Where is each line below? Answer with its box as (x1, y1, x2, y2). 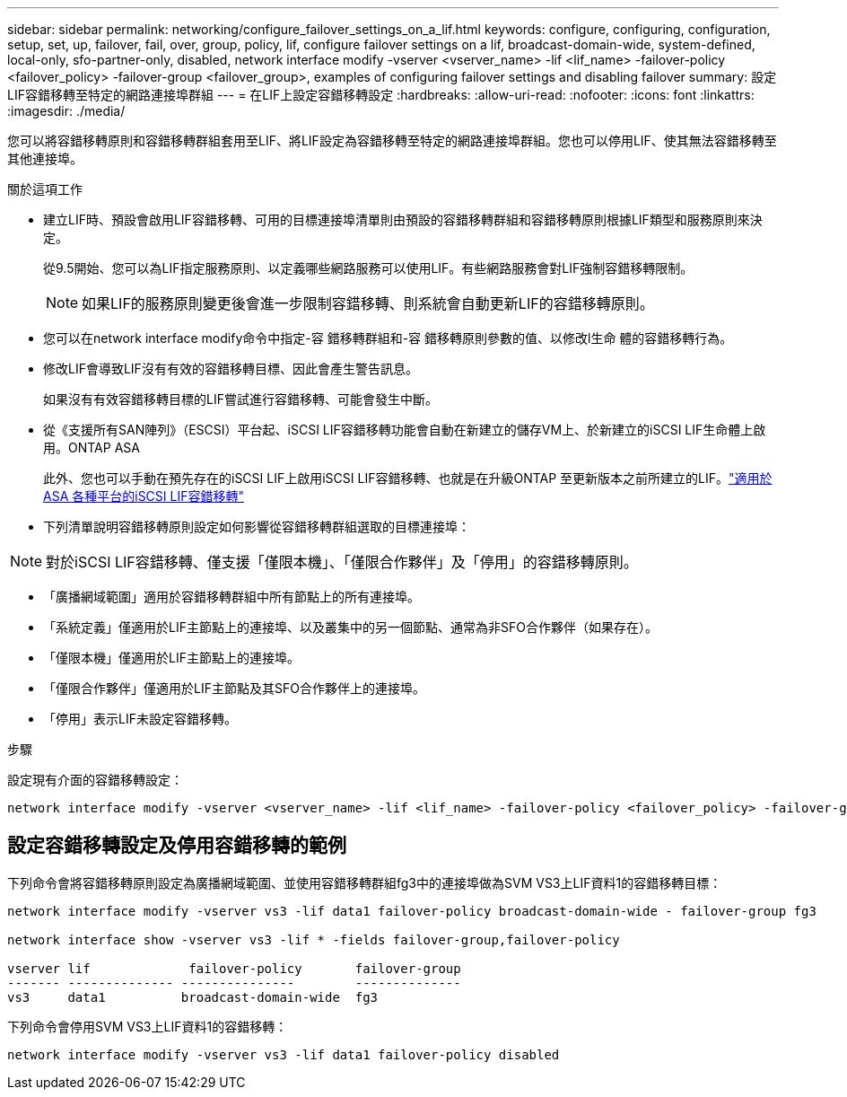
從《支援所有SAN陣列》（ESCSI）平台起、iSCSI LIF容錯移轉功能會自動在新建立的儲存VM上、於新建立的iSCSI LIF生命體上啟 (43, 422, 766, 437)
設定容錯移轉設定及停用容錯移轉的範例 (7, 834, 346, 857)
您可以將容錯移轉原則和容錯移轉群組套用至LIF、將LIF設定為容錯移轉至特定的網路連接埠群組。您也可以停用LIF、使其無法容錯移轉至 (7, 133, 777, 148)
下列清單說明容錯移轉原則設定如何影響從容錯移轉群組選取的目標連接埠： (43, 519, 470, 534)
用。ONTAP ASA (43, 440, 140, 455)
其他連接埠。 (7, 151, 83, 166)
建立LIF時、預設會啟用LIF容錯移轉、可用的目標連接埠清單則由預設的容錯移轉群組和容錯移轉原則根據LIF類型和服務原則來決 (43, 212, 763, 227)
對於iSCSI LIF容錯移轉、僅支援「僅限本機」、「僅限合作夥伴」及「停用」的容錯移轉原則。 (46, 553, 638, 571)
